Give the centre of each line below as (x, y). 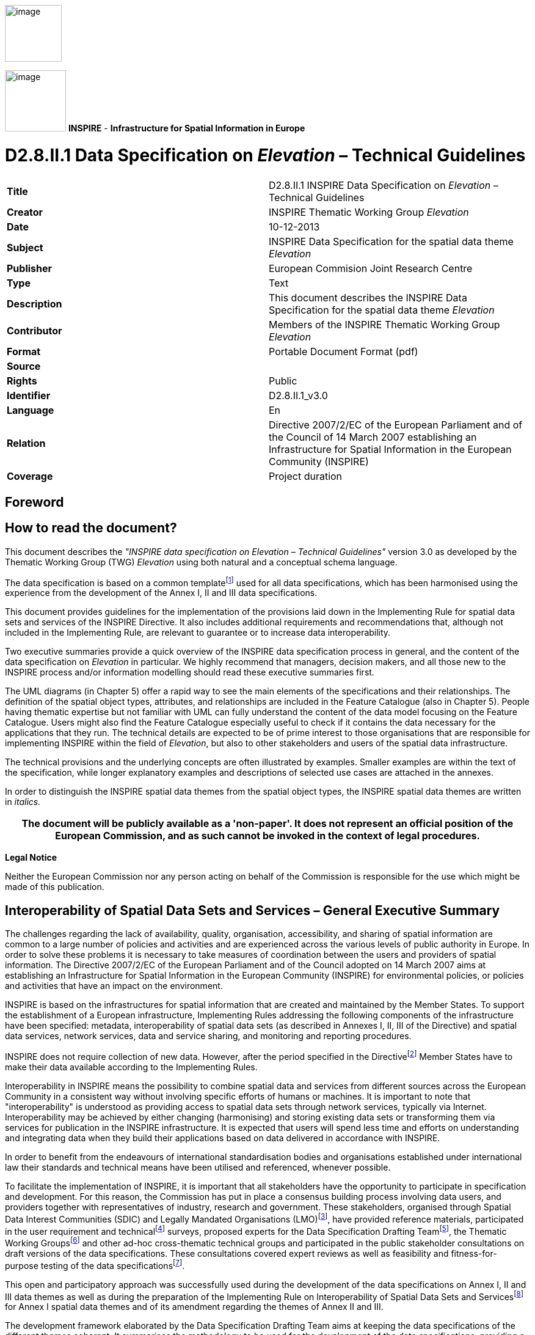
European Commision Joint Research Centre (371, 268)
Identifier (29, 395)
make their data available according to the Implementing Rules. (131, 1067)
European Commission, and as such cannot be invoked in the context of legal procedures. (267, 836)
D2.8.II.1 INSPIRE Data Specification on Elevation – (384, 185)
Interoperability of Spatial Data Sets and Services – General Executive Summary (253, 910)
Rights (22, 381)
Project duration (306, 476)
